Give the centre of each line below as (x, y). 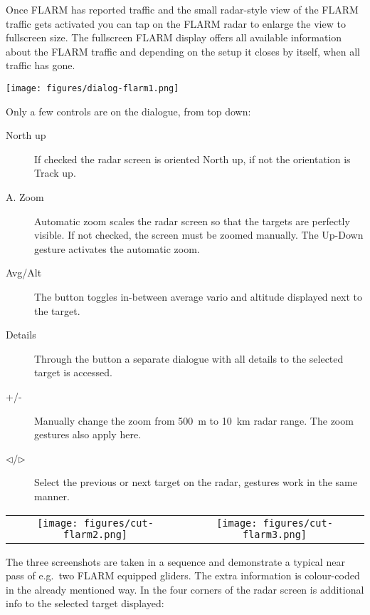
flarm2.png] (95, 534)
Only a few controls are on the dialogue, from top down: (128, 111)
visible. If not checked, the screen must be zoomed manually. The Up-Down (199, 235)
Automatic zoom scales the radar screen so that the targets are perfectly (192, 221)
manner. (52, 496)
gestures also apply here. (88, 434)
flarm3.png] (275, 534)
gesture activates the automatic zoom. (117, 248)
